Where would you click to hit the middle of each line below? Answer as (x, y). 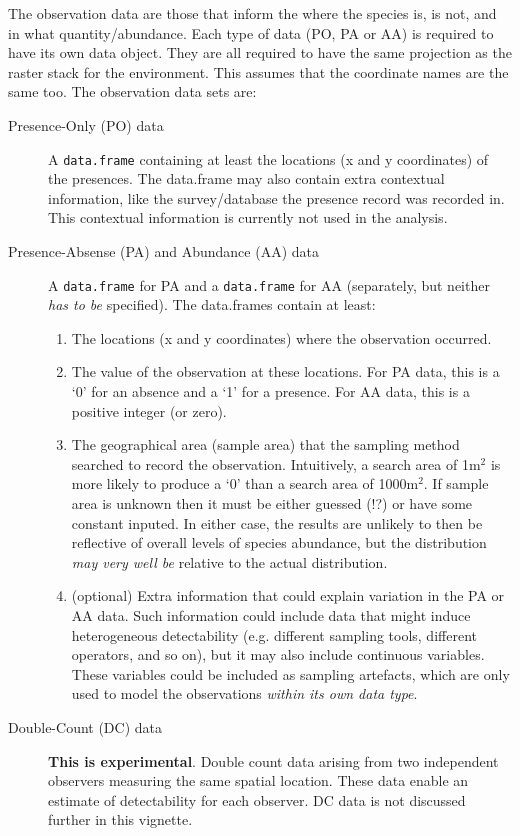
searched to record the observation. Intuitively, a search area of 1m (276, 463)
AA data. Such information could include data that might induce (271, 614)
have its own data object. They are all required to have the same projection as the (260, 52)
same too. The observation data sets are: (132, 91)
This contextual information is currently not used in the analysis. (248, 217)
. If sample (456, 483)
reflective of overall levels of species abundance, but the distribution (279, 542)
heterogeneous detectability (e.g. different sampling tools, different (274, 634)
